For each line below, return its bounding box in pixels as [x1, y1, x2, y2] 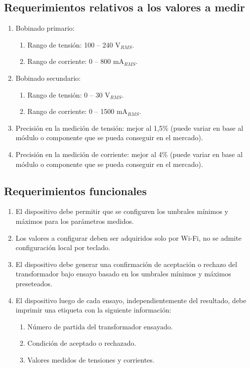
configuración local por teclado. [15, 242, 111, 253]
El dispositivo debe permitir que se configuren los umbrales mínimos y [15, 206, 228, 216]
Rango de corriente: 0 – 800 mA [27, 56, 125, 66]
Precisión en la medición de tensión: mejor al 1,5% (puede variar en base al [15, 122, 244, 133]
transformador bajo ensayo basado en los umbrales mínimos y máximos [15, 268, 231, 279]
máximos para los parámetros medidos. [15, 215, 134, 226]
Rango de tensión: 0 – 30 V [27, 89, 110, 100]
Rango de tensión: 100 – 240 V [27, 39, 121, 50]
